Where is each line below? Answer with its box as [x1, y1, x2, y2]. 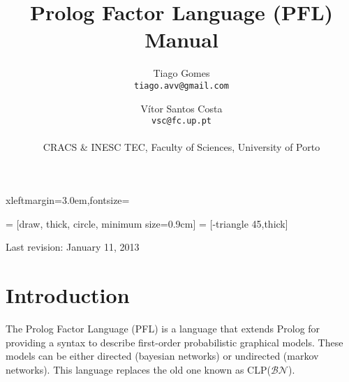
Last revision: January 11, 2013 [6, 240, 140, 254]
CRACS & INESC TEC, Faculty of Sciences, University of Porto [43, 140, 320, 154]
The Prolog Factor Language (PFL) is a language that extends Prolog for [6, 321, 320, 335]
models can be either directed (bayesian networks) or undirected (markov [6, 348, 319, 363]
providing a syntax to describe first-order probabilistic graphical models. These [6, 335, 343, 349]
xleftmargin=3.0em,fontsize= [6, 193, 130, 207]
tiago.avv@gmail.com [133, 80, 230, 91]
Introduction [6, 280, 130, 309]
